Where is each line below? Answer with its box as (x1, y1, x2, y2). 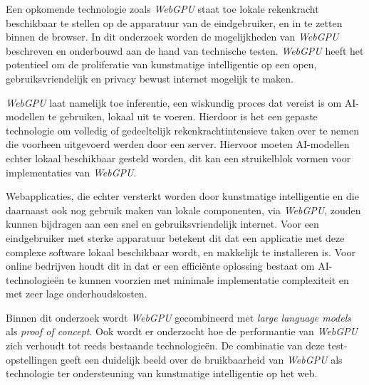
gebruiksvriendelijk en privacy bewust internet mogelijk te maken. (6, 70, 293, 85)
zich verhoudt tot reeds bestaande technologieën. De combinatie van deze (6, 338, 325, 353)
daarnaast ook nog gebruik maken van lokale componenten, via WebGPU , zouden (6, 202, 361, 217)
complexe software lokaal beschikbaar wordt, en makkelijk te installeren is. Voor (6, 244, 355, 259)
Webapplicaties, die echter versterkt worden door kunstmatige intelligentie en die (6, 189, 359, 204)
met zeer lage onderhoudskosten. (6, 286, 147, 301)
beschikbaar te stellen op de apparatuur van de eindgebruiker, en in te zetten (6, 15, 343, 30)
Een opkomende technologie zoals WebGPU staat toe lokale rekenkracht (6, 1, 319, 16)
